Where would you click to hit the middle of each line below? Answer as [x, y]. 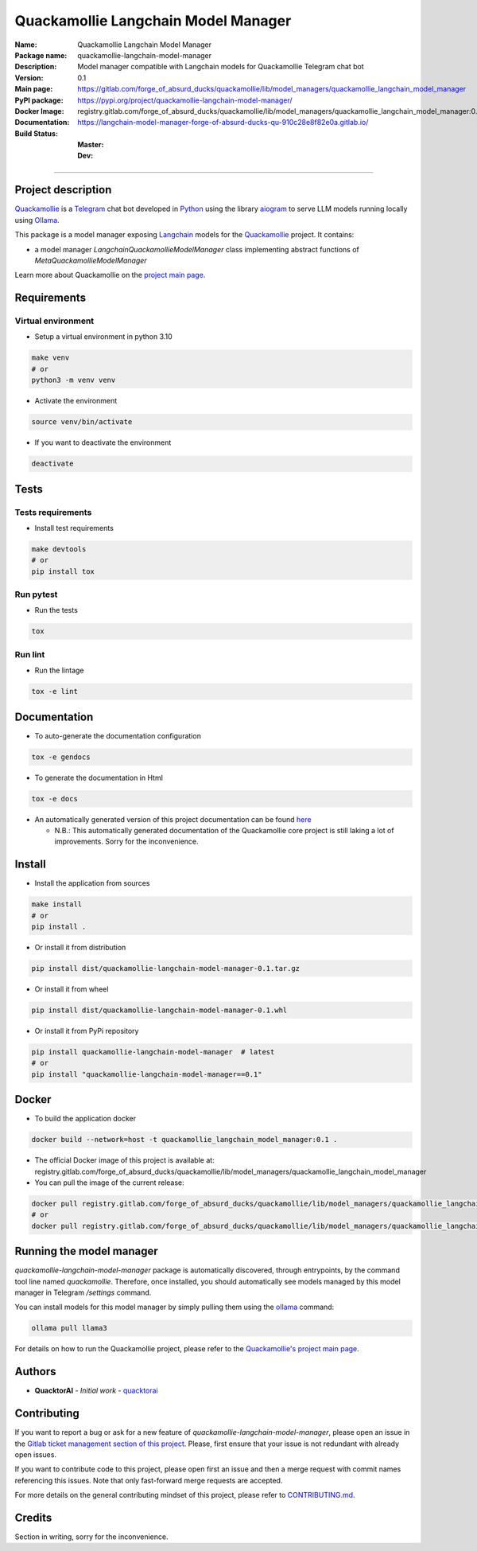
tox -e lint [55, 692]
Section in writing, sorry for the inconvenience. [91, 1537]
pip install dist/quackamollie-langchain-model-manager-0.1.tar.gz [166, 968]
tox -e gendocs [61, 757]
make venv [50, 358]
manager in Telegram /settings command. [83, 1292]
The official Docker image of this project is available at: [124, 1160]
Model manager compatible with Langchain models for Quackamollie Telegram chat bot [221, 67]
